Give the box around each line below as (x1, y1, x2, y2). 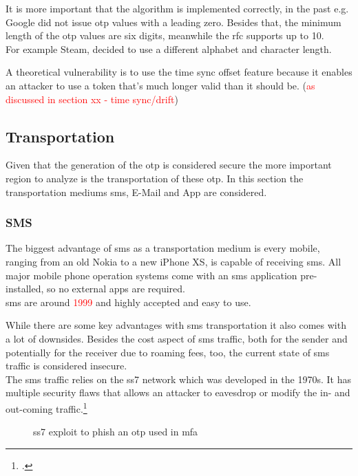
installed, (6, 281, 44, 296)
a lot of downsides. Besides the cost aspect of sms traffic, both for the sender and (6, 331, 348, 345)
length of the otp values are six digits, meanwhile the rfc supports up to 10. (6, 28, 324, 43)
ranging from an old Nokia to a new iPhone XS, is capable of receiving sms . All (6, 254, 341, 268)
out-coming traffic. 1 (6, 399, 87, 415)
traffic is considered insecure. (6, 358, 127, 373)
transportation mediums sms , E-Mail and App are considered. (6, 184, 267, 199)
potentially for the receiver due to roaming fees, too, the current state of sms (6, 345, 330, 359)
